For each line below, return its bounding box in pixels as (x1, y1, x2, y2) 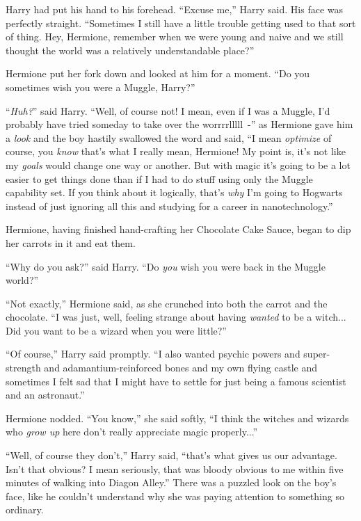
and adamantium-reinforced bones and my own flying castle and (44, 360, 317, 375)
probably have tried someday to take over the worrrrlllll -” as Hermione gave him (6, 117, 353, 131)
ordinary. (6, 502, 44, 517)
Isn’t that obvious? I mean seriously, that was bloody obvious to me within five (6, 461, 344, 476)
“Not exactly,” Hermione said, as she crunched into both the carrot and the (6, 296, 328, 310)
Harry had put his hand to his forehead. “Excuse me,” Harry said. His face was (6, 2, 344, 16)
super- (303, 346, 330, 361)
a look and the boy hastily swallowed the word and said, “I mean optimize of (6, 130, 332, 145)
